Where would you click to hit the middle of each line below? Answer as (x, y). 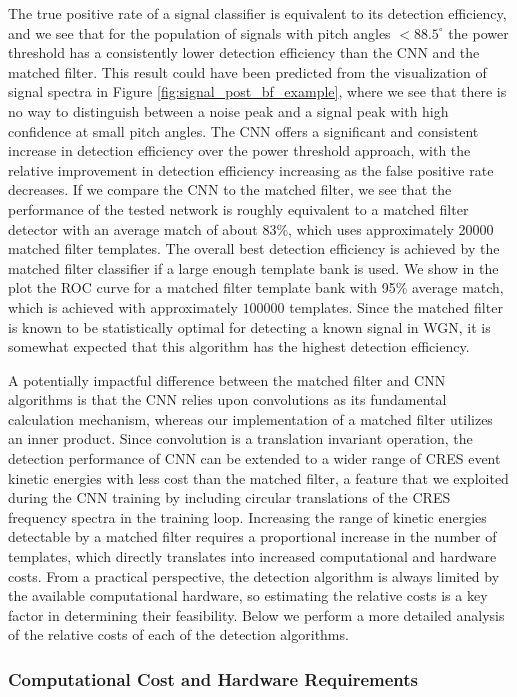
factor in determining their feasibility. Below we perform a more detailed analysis (256, 614)
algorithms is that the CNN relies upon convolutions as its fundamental (227, 399)
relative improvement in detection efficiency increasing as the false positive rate (251, 169)
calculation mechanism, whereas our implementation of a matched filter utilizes (250, 418)
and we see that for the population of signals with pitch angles (199, 32)
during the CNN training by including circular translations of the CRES (229, 497)
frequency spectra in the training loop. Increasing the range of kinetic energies (247, 516)
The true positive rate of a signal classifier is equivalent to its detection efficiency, (257, 13)
